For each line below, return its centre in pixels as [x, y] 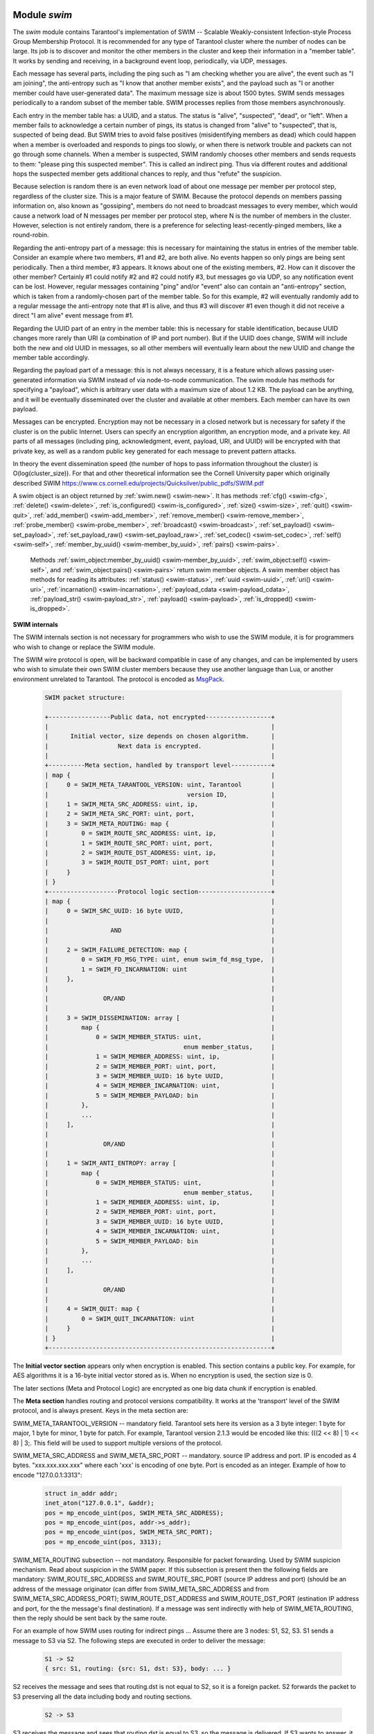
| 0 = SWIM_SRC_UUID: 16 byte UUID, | [160, 911]
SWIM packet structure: [85, 697]
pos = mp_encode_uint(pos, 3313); [103, 1542]
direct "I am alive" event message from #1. [73, 316]
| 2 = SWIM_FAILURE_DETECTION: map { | [160, 950]
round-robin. [31, 235]
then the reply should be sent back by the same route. [90, 1618]
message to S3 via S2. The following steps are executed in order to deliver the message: [139, 1640]
